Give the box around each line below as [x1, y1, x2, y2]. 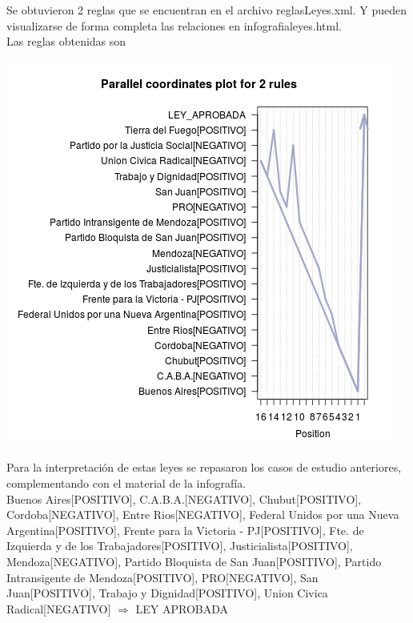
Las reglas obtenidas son [6, 33, 126, 50]
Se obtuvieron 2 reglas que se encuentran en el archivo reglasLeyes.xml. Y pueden [6, 2, 407, 18]
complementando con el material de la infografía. [6, 474, 247, 491]
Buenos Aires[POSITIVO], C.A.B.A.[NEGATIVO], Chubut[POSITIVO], [6, 490, 362, 507]
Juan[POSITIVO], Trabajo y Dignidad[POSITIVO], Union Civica [6, 585, 328, 601]
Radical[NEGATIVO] [6, 600, 111, 617]
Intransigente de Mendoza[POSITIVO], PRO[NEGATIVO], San [6, 569, 319, 585]
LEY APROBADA [135, 600, 228, 617]
